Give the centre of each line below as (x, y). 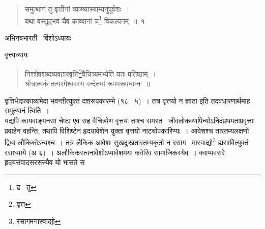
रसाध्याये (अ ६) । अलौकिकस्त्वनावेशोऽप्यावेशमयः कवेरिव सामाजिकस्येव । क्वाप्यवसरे (115, 152)
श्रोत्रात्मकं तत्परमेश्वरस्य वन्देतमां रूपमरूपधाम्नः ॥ (87, 84)
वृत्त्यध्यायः (17, 55)
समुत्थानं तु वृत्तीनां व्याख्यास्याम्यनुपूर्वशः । (77, 9)
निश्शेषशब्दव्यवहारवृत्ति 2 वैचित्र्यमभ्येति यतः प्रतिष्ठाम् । (90, 73)
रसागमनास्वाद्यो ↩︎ (39, 221)
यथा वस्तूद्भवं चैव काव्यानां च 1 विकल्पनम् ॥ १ (85, 20)
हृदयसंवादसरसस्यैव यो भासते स (45, 162)
